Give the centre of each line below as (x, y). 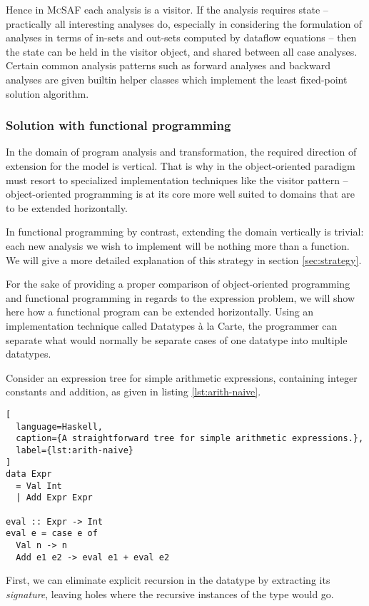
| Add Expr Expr (54, 498)
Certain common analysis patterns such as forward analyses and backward (168, 65)
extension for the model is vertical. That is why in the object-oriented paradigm (181, 165)
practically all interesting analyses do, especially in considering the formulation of (184, 23)
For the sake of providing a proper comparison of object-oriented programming (178, 284)
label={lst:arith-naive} (75, 450)
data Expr (29, 474)
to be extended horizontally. (67, 207)
